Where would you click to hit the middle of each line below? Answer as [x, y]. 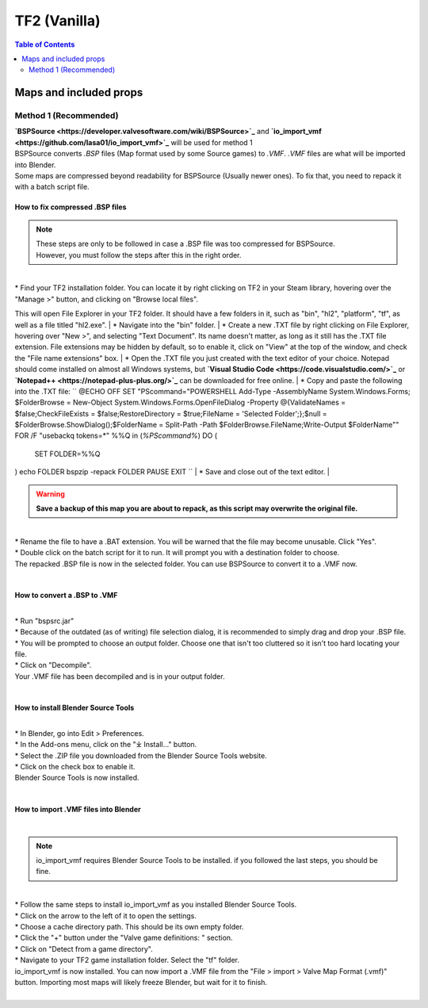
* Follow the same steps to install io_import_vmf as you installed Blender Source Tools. [156, 905]
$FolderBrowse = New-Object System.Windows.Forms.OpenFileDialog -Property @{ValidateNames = [180, 402]
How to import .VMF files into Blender [78, 809]
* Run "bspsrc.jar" [44, 621]
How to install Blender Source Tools [75, 708]
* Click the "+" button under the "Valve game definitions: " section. [124, 938]
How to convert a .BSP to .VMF [66, 595]
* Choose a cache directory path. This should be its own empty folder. [129, 926]
